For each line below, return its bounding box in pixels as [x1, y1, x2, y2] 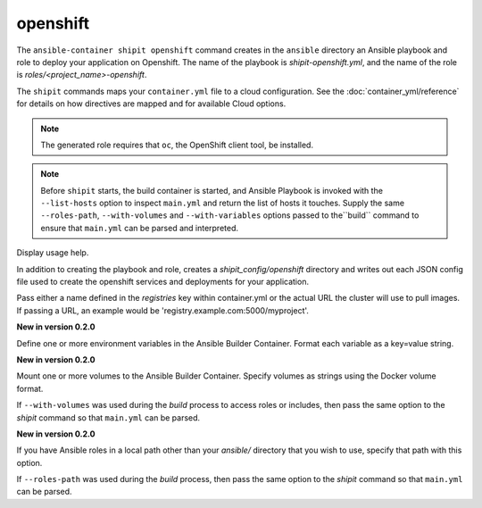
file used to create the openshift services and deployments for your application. [16, 277, 310, 287]
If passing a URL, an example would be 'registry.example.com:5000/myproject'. [16, 304, 310, 316]
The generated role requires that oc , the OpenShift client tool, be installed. [40, 139, 314, 150]
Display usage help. [16, 247, 89, 258]
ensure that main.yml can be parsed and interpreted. [40, 222, 239, 233]
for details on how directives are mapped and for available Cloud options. [16, 98, 287, 109]
